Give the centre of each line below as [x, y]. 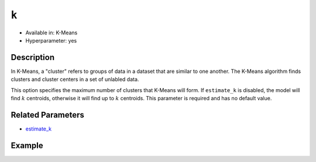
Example [27, 145]
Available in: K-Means [51, 33]
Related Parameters [48, 115]
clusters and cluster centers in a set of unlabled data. [75, 79]
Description [33, 57]
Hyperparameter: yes [51, 40]
